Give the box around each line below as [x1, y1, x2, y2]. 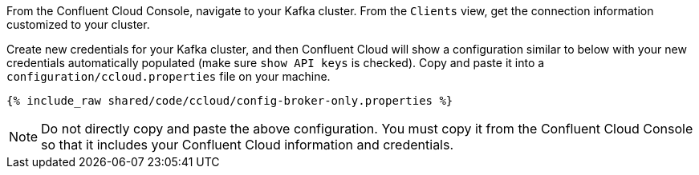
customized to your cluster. [6, 18, 150, 31]
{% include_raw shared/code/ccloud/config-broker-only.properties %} [6, 94, 453, 107]
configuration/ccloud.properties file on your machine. [6, 70, 331, 83]
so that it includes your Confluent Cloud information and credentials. [41, 137, 454, 153]
